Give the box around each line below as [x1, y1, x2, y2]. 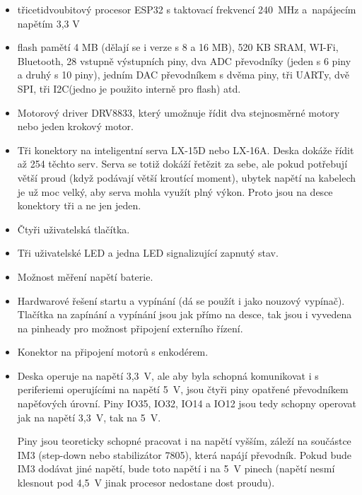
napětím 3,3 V [17, 16, 80, 30]
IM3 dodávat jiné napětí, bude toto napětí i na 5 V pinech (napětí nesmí [17, 461, 335, 476]
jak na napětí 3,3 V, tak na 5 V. [17, 409, 161, 424]
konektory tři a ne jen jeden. [17, 198, 141, 213]
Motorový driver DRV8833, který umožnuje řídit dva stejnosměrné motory [17, 105, 340, 120]
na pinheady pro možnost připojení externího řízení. [17, 320, 243, 335]
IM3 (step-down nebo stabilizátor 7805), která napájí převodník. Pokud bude [17, 447, 352, 462]
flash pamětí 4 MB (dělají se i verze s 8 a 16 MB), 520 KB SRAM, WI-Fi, [17, 40, 339, 54]
